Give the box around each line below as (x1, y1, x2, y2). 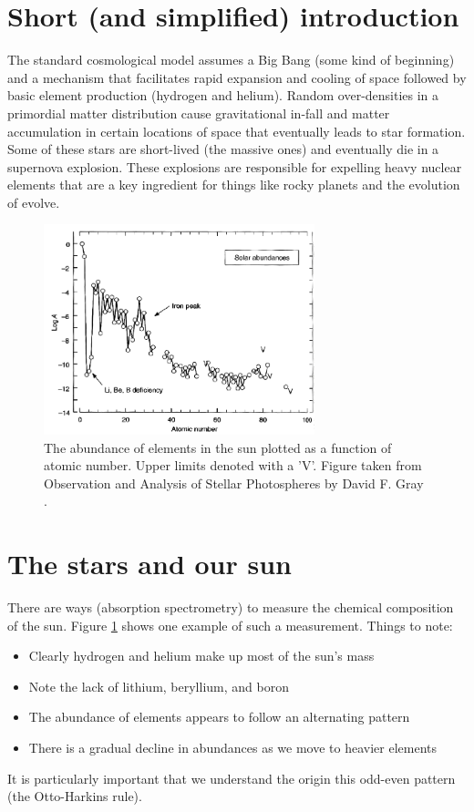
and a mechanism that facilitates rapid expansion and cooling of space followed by (7, 67, 467, 87)
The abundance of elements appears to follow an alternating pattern (28, 707, 410, 726)
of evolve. (7, 192, 60, 211)
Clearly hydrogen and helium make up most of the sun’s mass (28, 646, 375, 665)
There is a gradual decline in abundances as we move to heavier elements (28, 737, 437, 756)
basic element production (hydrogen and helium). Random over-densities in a (7, 86, 439, 105)
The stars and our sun (7, 545, 293, 582)
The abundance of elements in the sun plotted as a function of (44, 437, 392, 457)
